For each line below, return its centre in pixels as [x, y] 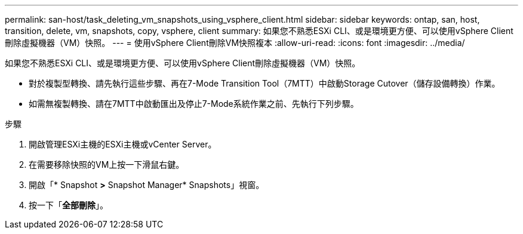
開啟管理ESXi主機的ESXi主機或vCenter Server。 [123, 144]
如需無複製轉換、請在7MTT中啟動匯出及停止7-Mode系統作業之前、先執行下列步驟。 [194, 104]
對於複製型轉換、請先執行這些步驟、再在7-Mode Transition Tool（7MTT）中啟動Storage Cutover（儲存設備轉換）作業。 [264, 83]
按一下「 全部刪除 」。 [68, 205]
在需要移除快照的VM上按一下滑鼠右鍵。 [107, 164]
